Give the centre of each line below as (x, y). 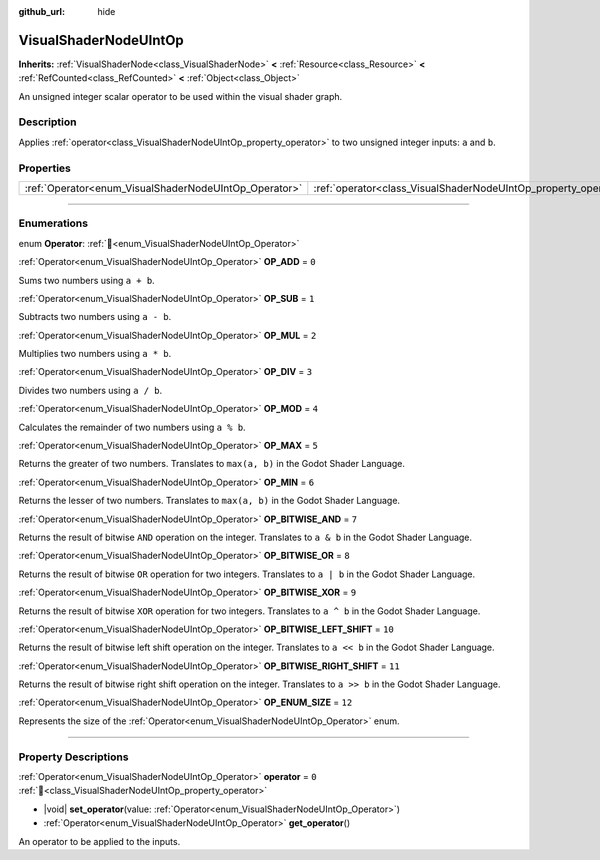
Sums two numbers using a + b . (86, 280)
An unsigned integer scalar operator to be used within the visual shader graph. (180, 96)
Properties (45, 168)
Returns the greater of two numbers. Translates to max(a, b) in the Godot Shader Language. (211, 464)
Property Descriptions (73, 757)
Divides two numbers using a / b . (90, 390)
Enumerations (53, 223)
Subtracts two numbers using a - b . (95, 317)
